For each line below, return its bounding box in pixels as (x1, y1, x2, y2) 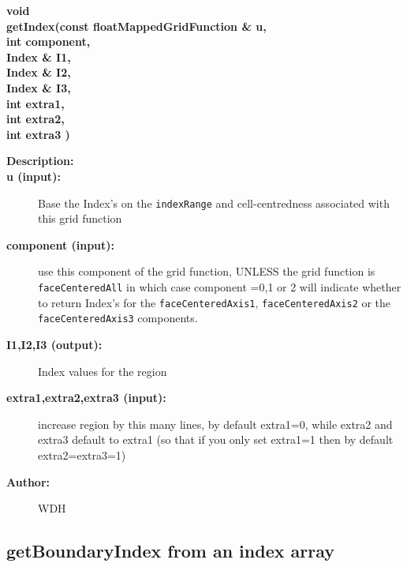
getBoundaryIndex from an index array (6, 539, 334, 563)
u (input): (6, 167, 61, 184)
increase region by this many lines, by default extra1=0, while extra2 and (38, 415, 393, 432)
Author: (6, 473, 50, 490)
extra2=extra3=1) (38, 446, 126, 463)
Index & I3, (6, 79, 71, 96)
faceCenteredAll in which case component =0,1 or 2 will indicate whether (38, 278, 401, 295)
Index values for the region (38, 362, 167, 379)
